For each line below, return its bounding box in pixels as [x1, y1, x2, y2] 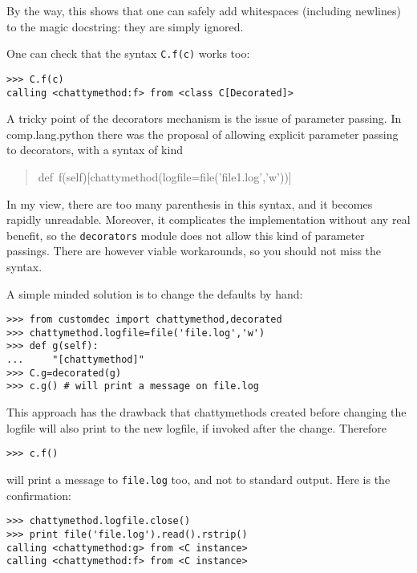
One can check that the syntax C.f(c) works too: [6, 45, 250, 62]
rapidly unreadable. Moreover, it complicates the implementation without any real [6, 211, 411, 228]
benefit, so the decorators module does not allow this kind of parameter [6, 226, 365, 243]
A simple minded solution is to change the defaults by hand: [6, 285, 303, 302]
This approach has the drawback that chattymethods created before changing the [6, 404, 407, 421]
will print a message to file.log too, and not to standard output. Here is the [6, 470, 391, 487]
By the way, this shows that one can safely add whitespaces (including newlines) [6, 2, 401, 18]
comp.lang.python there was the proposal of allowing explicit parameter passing [6, 125, 399, 142]
